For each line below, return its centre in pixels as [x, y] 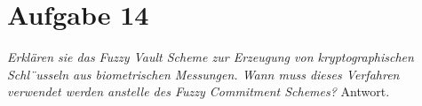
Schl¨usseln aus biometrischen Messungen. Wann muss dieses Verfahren [203, 74]
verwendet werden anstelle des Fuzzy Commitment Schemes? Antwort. [199, 91]
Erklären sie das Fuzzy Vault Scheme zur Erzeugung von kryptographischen [211, 57]
